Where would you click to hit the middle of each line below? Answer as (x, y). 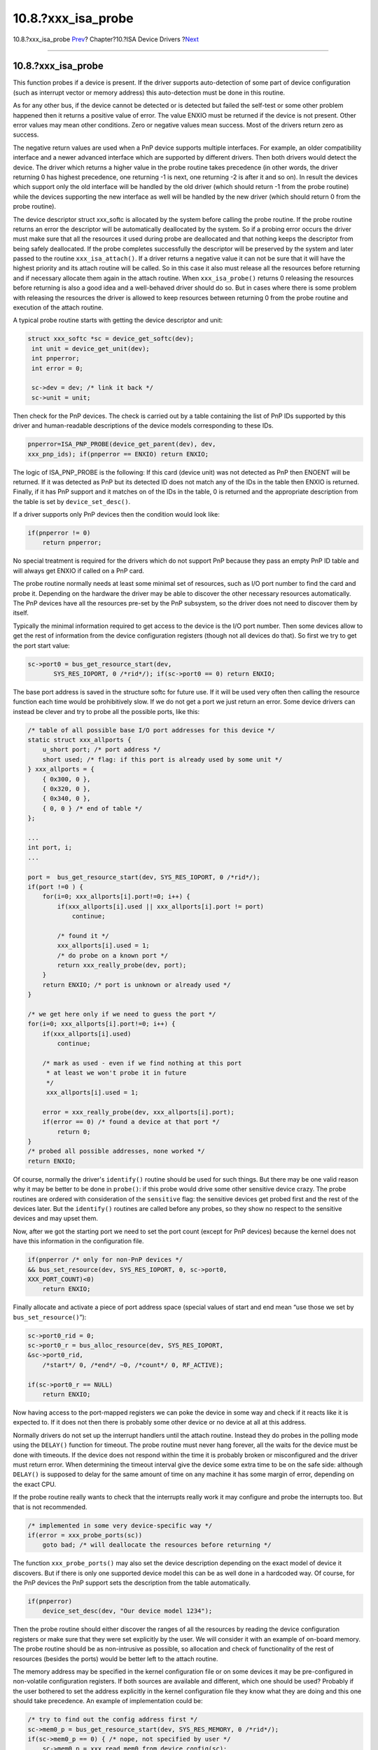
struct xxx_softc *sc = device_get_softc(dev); (111, 339)
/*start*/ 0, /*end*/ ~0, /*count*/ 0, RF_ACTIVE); (133, 1365)
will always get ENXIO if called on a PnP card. (79, 570)
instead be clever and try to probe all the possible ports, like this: (106, 711)
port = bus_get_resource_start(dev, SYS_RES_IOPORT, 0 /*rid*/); (144, 877)
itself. (21, 613)
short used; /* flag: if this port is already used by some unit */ (162, 759)
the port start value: (41, 645)
